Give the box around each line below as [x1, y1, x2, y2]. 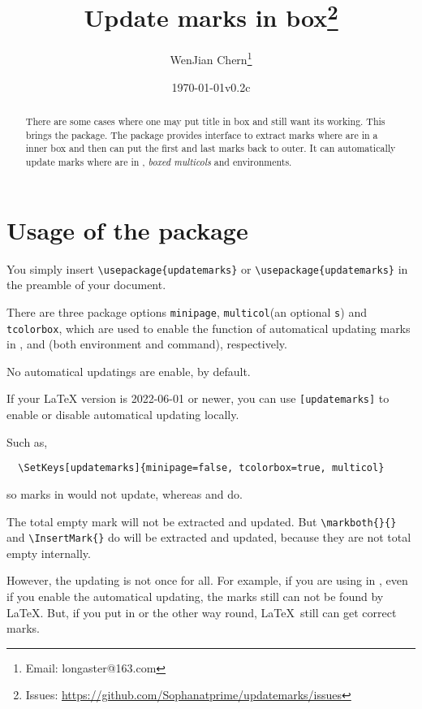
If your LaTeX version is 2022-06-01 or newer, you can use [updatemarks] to [6, 390, 390, 407]
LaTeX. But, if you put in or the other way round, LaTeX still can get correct [6, 603, 397, 620]
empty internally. [6, 544, 91, 561]
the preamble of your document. [6, 276, 166, 293]
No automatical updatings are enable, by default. [6, 362, 251, 379]
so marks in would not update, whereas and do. [6, 485, 243, 502]
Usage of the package [6, 213, 248, 246]
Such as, [6, 433, 48, 450]
